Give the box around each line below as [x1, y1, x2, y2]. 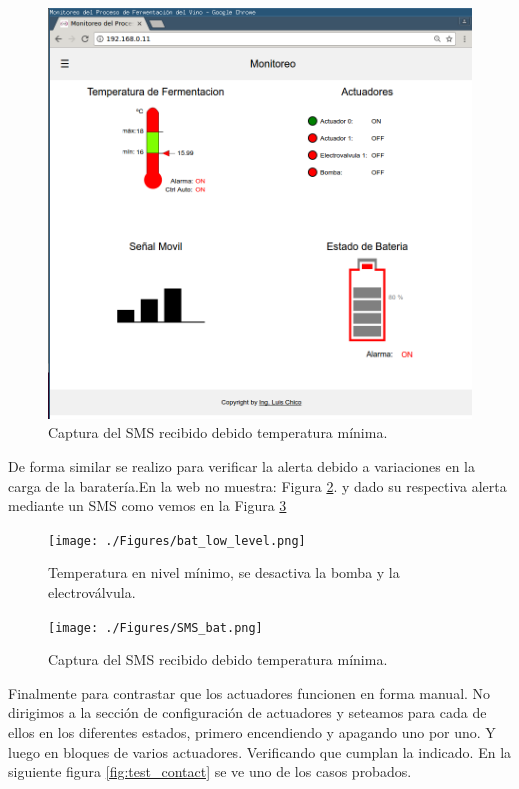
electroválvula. [48, 581, 136, 602]
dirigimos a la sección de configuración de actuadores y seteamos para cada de [8, 702, 487, 723]
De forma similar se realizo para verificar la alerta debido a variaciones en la [8, 455, 475, 476]
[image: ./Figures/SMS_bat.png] [48, 620, 263, 635]
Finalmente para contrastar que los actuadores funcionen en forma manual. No [8, 682, 491, 703]
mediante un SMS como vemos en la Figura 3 [8, 495, 287, 516]
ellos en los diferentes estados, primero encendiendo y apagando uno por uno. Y [8, 721, 496, 742]
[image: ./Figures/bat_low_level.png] [48, 533, 306, 548]
